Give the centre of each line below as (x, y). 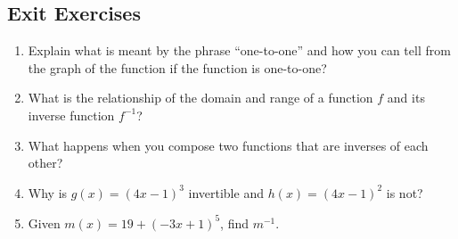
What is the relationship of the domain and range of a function (200, 98)
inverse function (71, 115)
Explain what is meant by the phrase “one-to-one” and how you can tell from (239, 50)
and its (406, 98)
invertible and (226, 192)
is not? (405, 192)
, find (235, 223)
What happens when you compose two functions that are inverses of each (228, 145)
